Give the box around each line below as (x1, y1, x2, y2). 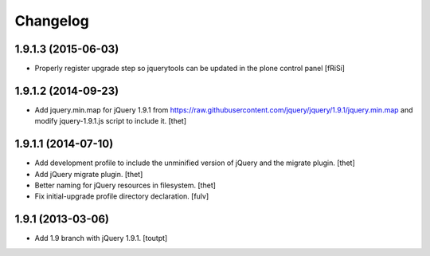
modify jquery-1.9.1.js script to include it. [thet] (34, 116, 187, 126)
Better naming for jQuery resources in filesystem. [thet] (34, 180, 217, 191)
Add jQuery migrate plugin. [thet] (34, 169, 143, 179)
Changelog (14, 12, 89, 30)
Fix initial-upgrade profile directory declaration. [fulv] (34, 191, 209, 201)
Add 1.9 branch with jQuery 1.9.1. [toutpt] (34, 234, 168, 243)
